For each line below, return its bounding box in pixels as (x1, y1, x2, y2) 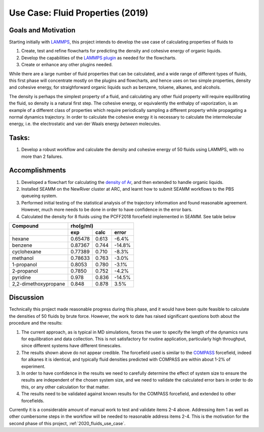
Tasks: (9, 134, 30, 142)
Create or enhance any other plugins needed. (21, 62, 113, 68)
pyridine (12, 274, 31, 280)
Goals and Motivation (9, 26, 76, 34)
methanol (12, 254, 34, 261)
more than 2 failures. (21, 153, 63, 159)
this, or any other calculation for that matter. (21, 384, 110, 390)
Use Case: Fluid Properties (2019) (9, 7, 149, 18)
